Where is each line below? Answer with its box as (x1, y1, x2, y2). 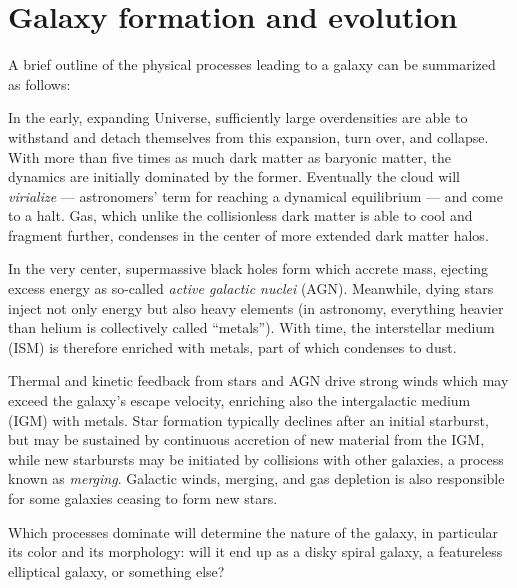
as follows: (8, 73, 71, 94)
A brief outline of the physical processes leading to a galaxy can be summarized (8, 54, 496, 75)
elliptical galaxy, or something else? (8, 560, 225, 581)
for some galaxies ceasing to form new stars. (8, 488, 278, 508)
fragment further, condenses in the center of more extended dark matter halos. (8, 224, 489, 245)
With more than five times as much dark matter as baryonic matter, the (8, 146, 451, 167)
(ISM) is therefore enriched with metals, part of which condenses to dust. (8, 336, 457, 357)
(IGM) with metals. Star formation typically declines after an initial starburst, (8, 409, 489, 430)
